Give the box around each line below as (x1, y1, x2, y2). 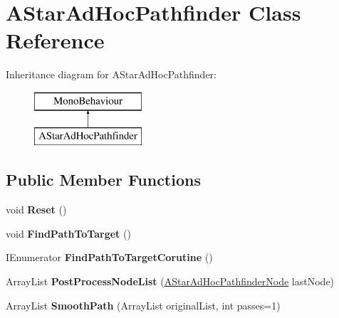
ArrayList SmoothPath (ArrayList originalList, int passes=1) (6, 297, 281, 312)
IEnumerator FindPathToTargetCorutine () (6, 250, 213, 265)
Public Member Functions (6, 169, 201, 191)
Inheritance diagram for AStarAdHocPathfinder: (6, 67, 217, 82)
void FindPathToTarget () (6, 226, 131, 240)
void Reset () (6, 202, 67, 217)
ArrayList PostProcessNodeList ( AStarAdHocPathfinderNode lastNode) (6, 274, 335, 289)
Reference (6, 26, 105, 55)
